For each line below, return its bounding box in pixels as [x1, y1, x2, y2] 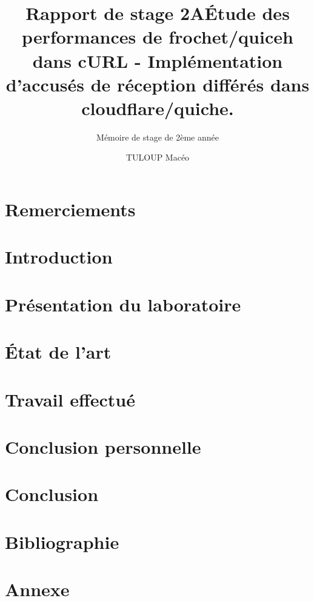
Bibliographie [5, 529, 119, 554]
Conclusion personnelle [5, 434, 201, 459]
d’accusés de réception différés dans [5, 71, 310, 96]
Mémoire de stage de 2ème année [96, 130, 219, 143]
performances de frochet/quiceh [22, 24, 293, 49]
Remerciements [5, 197, 136, 222]
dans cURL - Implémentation [32, 48, 283, 73]
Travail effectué [5, 387, 135, 411]
